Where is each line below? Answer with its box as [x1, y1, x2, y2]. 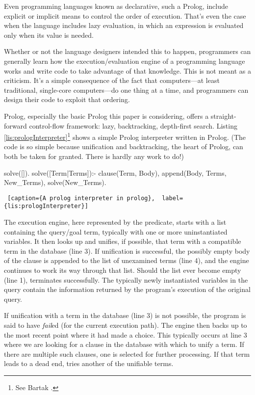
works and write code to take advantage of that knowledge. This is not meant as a [4, 65, 251, 76]
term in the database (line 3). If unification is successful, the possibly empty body [4, 245, 250, 256]
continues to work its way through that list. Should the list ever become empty [4, 265, 241, 275]
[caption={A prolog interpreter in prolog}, [7, 194, 155, 202]
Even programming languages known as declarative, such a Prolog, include [4, 1, 228, 11]
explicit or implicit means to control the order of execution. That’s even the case [4, 10, 246, 21]
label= [162, 194, 183, 202]
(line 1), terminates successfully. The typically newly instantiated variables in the [4, 274, 248, 285]
